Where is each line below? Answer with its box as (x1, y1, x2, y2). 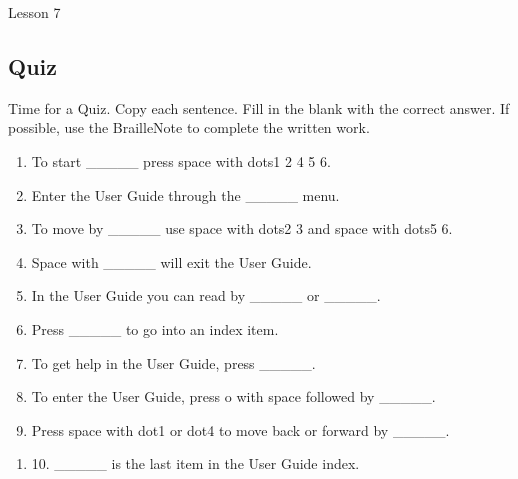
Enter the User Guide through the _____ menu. (31, 184, 340, 205)
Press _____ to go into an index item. (31, 318, 279, 339)
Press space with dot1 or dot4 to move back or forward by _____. (31, 419, 450, 440)
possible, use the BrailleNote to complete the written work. (8, 117, 370, 138)
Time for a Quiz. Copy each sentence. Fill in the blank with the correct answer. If (8, 97, 510, 118)
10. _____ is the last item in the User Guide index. (31, 453, 360, 474)
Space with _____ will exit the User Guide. (31, 251, 312, 272)
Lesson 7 (8, 2, 61, 22)
